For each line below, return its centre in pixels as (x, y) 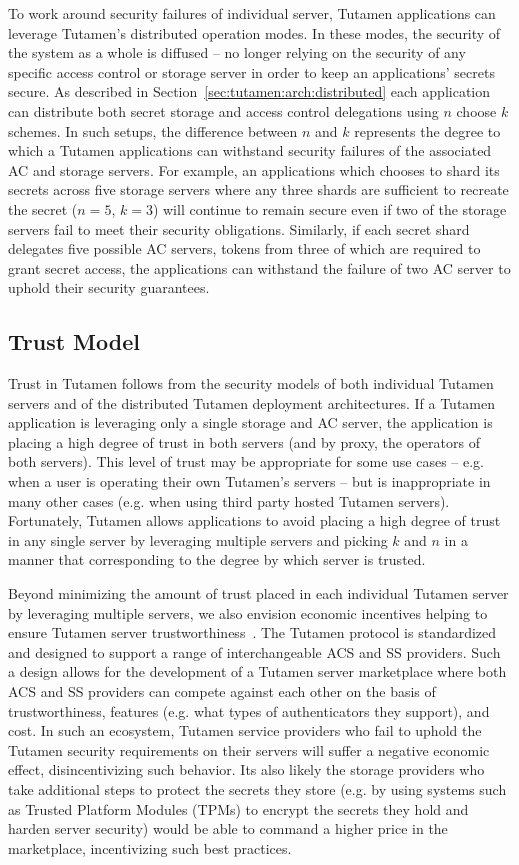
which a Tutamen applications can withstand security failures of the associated (250, 150)
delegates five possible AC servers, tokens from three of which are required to (244, 248)
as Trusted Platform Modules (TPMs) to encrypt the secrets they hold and (238, 808)
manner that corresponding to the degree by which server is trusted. (217, 559)
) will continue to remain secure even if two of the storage (329, 208)
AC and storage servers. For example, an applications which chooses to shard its (254, 169)
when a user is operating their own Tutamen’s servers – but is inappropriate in (249, 481)
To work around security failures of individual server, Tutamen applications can (252, 13)
